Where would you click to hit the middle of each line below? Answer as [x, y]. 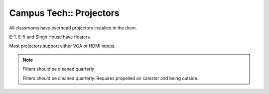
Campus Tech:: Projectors [64, 13]
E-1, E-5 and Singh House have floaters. [50, 37]
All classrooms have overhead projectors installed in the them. [73, 28]
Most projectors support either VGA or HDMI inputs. [62, 46]
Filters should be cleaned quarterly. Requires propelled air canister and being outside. [111, 78]
